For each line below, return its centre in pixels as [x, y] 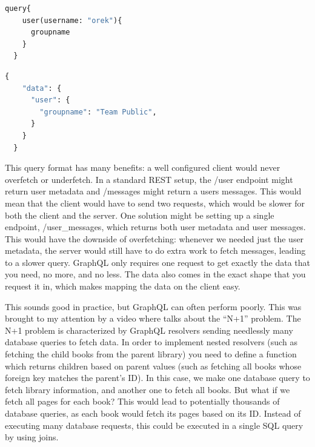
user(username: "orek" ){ [72, 20]
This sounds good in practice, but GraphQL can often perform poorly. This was [153, 306]
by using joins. [32, 437]
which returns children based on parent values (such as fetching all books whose [153, 366]
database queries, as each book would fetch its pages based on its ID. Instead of [153, 413]
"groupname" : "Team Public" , [98, 112]
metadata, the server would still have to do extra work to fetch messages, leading [155, 250]
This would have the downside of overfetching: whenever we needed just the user [154, 238]
